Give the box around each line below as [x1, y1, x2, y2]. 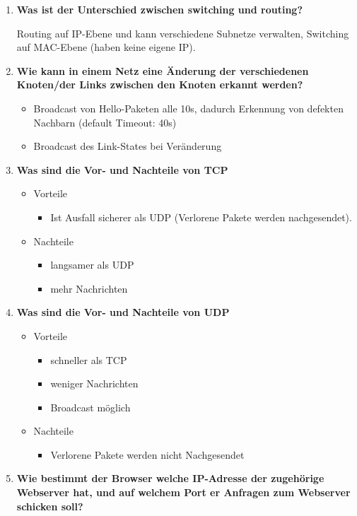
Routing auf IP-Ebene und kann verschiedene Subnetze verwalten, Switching [16, 25, 349, 40]
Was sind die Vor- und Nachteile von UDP [16, 305, 230, 319]
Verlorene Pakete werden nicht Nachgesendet [50, 447, 245, 462]
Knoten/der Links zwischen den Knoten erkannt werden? [16, 77, 303, 92]
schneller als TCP [50, 352, 127, 367]
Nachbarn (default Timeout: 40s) [33, 115, 177, 129]
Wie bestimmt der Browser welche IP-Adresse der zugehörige [16, 471, 324, 486]
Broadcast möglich [50, 399, 131, 414]
